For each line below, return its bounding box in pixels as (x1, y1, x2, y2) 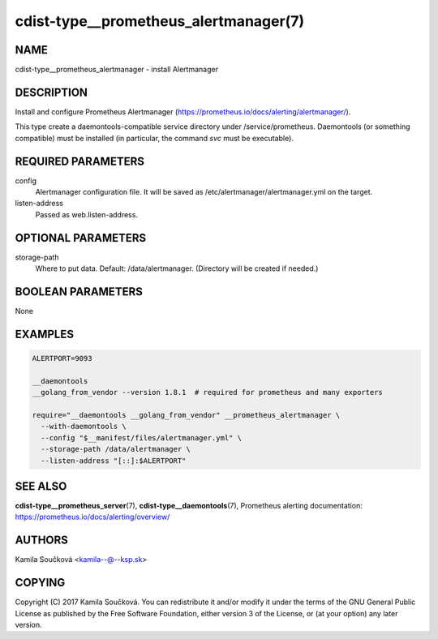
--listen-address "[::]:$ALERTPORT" (41, 456, 187, 465)
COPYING (15, 576, 66, 590)
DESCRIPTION (15, 85, 88, 99)
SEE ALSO (15, 479, 67, 493)
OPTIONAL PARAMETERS (15, 231, 147, 245)
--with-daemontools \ (41, 422, 127, 431)
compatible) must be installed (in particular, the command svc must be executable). (15, 133, 294, 143)
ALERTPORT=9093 (32, 354, 92, 363)
